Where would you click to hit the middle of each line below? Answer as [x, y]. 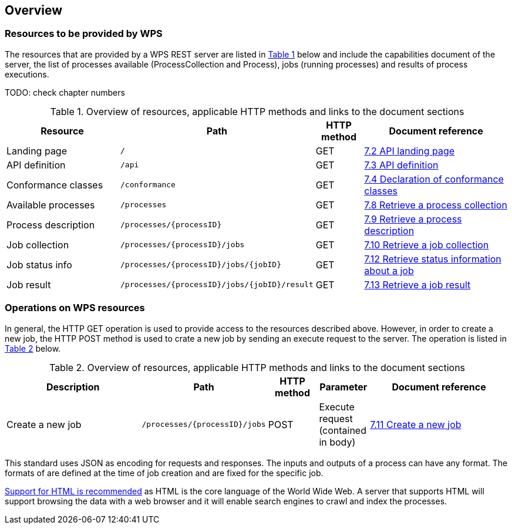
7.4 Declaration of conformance [434, 179]
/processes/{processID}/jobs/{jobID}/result [217, 285]
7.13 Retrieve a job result [417, 284]
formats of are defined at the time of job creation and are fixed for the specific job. [164, 473]
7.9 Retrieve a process [413, 219]
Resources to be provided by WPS [84, 34]
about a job [389, 270]
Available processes [51, 205]
